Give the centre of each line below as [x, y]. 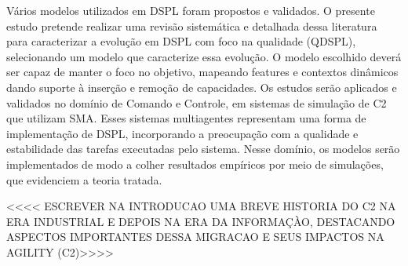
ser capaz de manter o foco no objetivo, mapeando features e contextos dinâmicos [202, 72]
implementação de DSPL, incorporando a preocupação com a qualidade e [182, 133]
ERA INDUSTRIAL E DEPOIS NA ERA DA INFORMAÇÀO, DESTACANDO [201, 221]
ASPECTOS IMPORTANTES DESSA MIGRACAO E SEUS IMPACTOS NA [195, 237]
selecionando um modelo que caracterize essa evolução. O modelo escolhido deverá [204, 56]
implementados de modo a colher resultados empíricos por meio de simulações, [195, 164]
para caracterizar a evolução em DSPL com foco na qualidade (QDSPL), [181, 41]
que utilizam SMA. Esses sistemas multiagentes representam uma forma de [186, 118]
